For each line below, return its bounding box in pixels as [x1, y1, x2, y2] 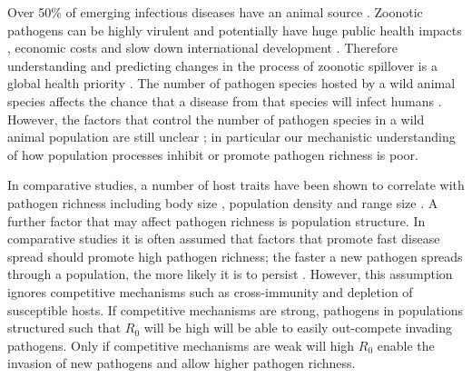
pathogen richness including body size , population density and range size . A [7, 193, 438, 212]
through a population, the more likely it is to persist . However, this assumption [7, 264, 453, 283]
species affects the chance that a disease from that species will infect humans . [7, 91, 442, 110]
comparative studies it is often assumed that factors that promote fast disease [7, 229, 440, 248]
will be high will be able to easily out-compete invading [143, 318, 452, 337]
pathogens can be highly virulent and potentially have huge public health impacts [7, 20, 462, 39]
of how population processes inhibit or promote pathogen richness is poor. [7, 144, 418, 164]
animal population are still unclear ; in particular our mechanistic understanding [7, 127, 456, 146]
